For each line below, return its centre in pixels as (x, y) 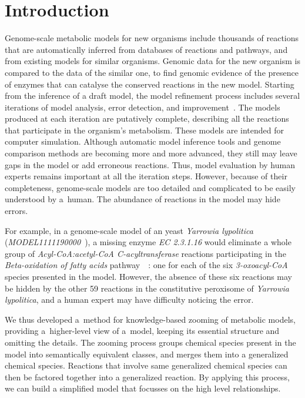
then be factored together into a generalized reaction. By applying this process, (147, 377)
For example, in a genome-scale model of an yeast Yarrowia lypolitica (129, 230)
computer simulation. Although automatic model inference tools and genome (143, 141)
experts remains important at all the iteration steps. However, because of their (146, 176)
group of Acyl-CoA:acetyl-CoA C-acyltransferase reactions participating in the (145, 253)
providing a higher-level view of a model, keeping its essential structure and (142, 331)
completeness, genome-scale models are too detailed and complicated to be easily (150, 187)
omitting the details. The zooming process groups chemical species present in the (150, 342)
